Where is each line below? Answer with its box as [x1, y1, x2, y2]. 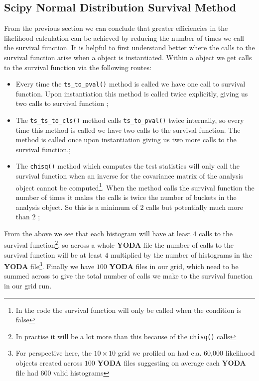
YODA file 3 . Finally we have [4, 260, 95, 271]
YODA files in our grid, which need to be [109, 261, 239, 271]
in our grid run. [4, 281, 52, 291]
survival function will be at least [4, 249, 103, 260]
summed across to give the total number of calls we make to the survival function [4, 271, 253, 281]
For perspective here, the [15, 348, 92, 358]
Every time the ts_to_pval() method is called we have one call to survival [15, 79, 246, 89]
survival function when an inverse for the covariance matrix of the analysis [15, 171, 244, 181]
